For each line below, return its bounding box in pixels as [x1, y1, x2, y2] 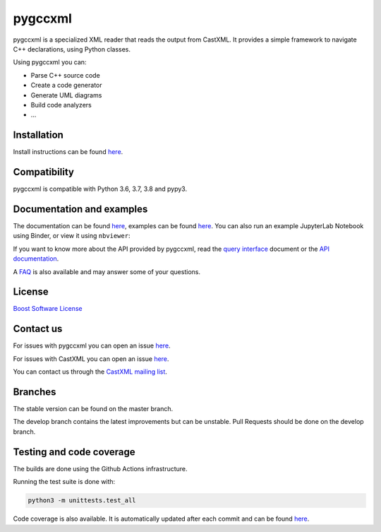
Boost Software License [13, 305, 83, 313]
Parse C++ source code [30, 71, 100, 79]
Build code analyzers [30, 100, 92, 109]
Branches [13, 386, 56, 398]
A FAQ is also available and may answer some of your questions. [13, 267, 201, 276]
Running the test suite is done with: [13, 478, 116, 486]
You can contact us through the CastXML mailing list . [13, 367, 167, 376]
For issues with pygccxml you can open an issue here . [13, 341, 171, 350]
